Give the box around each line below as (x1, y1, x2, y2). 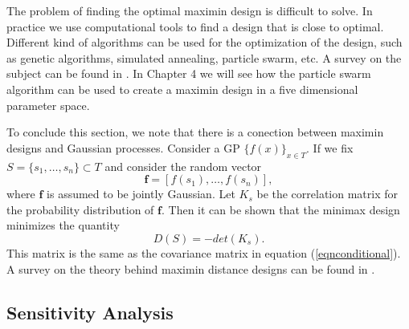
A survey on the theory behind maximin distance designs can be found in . (6, 260, 375, 277)
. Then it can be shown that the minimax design (161, 201, 400, 217)
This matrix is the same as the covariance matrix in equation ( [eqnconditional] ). (6, 244, 401, 261)
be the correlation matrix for (256, 185, 399, 202)
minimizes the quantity (6, 217, 120, 234)
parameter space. (6, 96, 90, 113)
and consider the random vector (104, 157, 262, 174)
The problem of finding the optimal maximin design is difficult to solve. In (6, 2, 373, 18)
